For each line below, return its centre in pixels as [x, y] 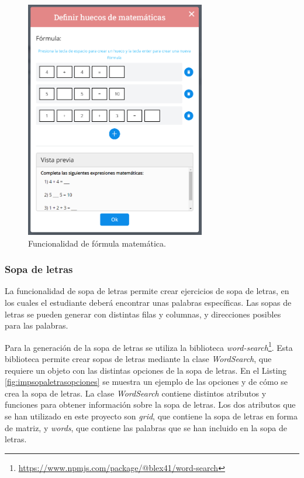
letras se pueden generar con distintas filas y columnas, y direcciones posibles [143, 314]
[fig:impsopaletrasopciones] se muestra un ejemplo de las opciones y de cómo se [146, 382]
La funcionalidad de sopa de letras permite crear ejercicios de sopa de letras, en [147, 291]
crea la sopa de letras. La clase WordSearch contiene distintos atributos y [136, 393]
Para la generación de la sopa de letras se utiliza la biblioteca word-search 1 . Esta [149, 346]
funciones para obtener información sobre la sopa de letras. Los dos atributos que [150, 404]
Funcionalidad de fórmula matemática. [97, 243]
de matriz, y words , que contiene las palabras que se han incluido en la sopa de [146, 427]
